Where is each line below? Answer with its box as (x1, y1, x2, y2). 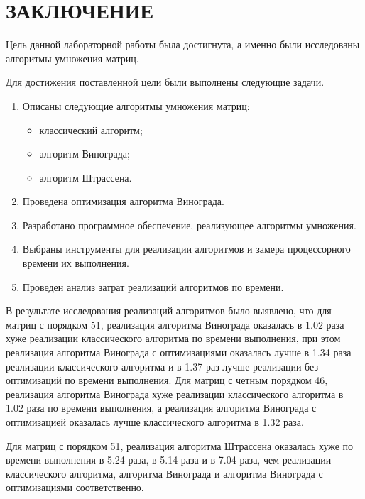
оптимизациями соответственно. (6, 480, 144, 495)
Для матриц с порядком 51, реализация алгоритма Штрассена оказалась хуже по (6, 438, 354, 453)
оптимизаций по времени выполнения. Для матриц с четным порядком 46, (6, 373, 328, 388)
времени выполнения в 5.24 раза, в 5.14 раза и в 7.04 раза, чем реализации (6, 452, 332, 467)
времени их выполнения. (22, 256, 129, 270)
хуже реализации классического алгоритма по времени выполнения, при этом (6, 331, 341, 346)
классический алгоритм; (39, 122, 143, 137)
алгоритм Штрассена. (39, 170, 132, 185)
